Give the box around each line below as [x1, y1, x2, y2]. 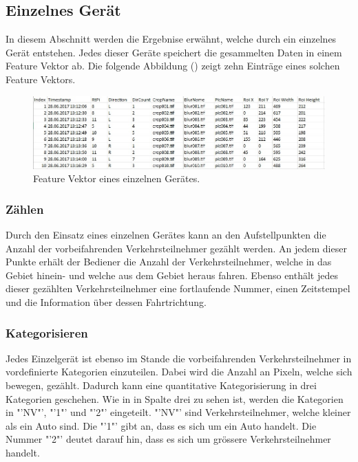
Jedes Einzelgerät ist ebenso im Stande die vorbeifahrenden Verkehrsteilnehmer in [6, 351, 352, 365]
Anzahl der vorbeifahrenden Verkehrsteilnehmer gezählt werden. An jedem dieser [6, 241, 347, 255]
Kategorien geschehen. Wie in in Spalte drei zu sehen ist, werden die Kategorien [6, 391, 344, 406]
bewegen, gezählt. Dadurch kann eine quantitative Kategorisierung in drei [6, 378, 317, 393]
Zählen [6, 200, 44, 217]
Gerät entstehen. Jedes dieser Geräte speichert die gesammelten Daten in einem [6, 45, 342, 59]
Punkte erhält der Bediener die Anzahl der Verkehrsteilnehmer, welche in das [6, 254, 332, 269]
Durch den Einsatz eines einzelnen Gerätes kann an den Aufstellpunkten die [6, 228, 326, 242]
